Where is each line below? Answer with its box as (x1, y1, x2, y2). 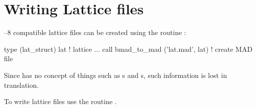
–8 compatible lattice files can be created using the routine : (4, 27, 186, 37)
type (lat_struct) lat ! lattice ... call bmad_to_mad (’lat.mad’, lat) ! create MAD (4, 43, 253, 54)
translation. (4, 79, 39, 90)
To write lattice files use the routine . (4, 96, 117, 107)
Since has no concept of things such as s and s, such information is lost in (4, 70, 227, 80)
